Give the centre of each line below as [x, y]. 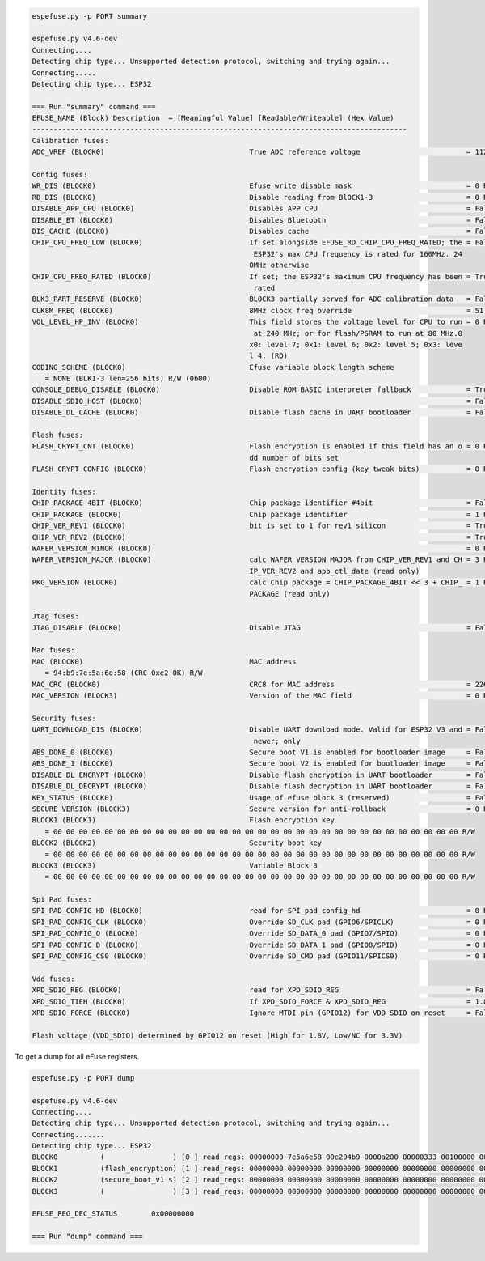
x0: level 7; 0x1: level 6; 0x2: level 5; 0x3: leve [356, 344]
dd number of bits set [294, 458]
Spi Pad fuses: [62, 900]
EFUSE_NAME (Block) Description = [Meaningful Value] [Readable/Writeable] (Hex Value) [213, 118]
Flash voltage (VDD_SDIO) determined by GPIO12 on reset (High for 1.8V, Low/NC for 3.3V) [217, 1035]
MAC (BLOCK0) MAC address [164, 661]
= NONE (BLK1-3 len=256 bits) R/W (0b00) [128, 379]
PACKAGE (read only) [290, 594]
